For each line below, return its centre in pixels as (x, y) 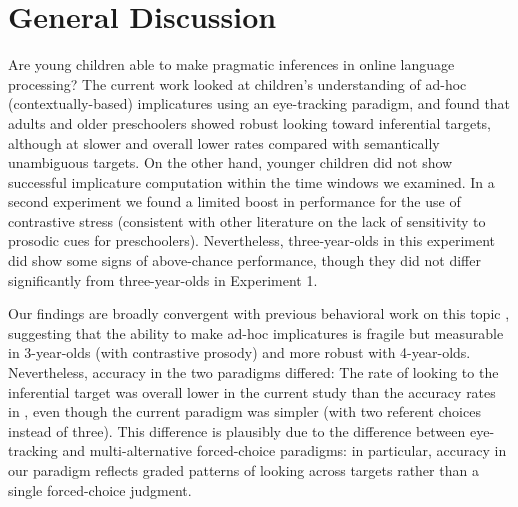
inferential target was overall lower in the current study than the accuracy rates (252, 391)
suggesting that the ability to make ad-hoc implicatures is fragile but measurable (256, 332)
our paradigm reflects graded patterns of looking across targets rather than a (243, 470)
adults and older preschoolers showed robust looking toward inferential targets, (249, 122)
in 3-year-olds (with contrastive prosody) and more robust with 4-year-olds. (239, 352)
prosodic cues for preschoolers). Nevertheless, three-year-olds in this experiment (252, 240)
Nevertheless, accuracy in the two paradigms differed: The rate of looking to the (253, 372)
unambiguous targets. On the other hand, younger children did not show (230, 162)
